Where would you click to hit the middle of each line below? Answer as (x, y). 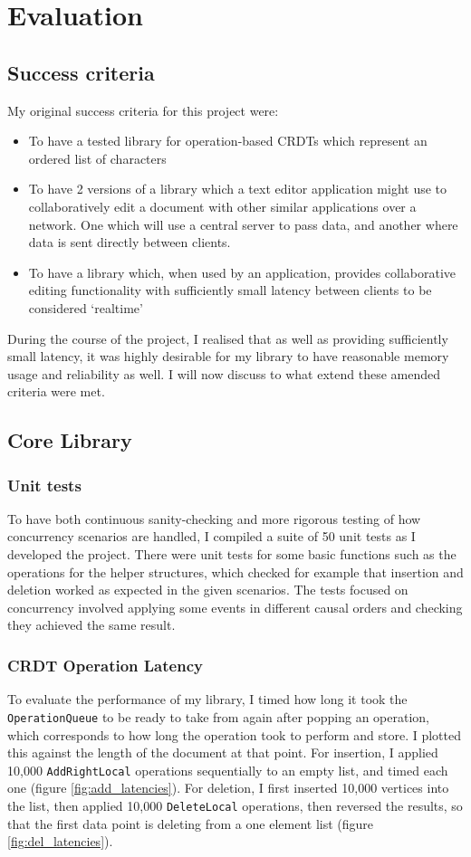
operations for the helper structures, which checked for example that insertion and (235, 571)
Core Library (70, 440)
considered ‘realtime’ (86, 307)
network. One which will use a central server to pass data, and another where (243, 224)
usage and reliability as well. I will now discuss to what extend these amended (224, 373)
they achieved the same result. (91, 625)
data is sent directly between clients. (130, 242)
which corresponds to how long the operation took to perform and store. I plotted (234, 734)
